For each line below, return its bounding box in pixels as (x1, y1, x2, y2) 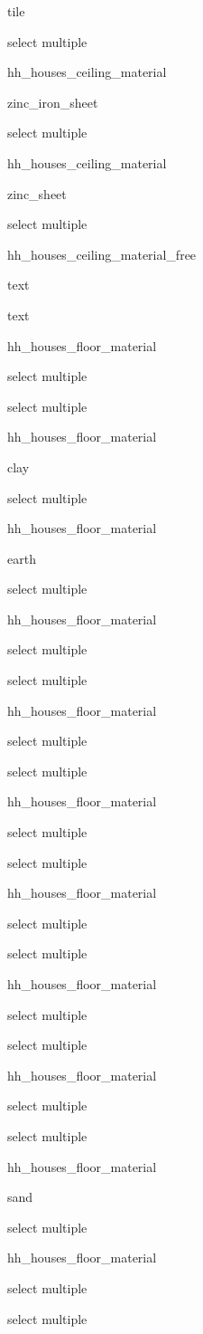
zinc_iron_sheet (7, 92, 98, 111)
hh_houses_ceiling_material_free (7, 244, 197, 263)
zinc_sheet (7, 184, 67, 203)
